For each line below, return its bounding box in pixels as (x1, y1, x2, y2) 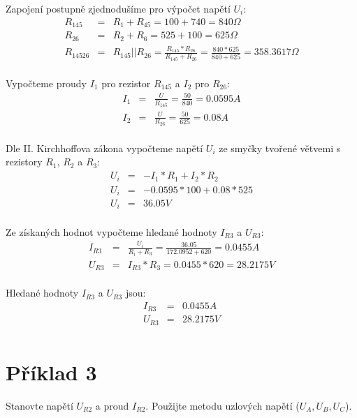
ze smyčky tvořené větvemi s (219, 140, 341, 155)
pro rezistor (101, 75, 151, 90)
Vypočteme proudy (6, 75, 87, 90)
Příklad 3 (6, 357, 97, 386)
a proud (95, 398, 129, 412)
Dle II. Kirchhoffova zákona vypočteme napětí (6, 140, 203, 155)
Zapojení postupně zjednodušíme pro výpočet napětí (6, 1, 231, 15)
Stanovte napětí (6, 398, 73, 412)
